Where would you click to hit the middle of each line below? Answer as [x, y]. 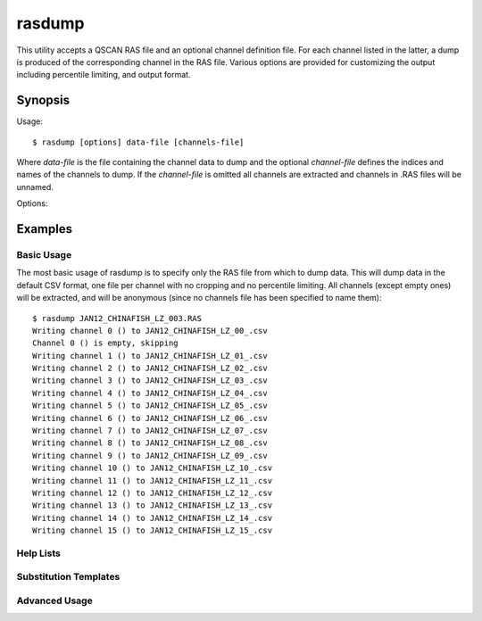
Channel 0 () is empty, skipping [105, 343]
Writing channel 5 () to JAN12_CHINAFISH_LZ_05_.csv [150, 406]
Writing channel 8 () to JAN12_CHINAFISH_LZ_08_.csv [150, 443]
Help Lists [39, 553]
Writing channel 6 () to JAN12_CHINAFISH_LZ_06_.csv [150, 418]
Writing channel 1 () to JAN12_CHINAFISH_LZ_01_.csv [150, 356]
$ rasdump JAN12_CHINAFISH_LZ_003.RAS [117, 318]
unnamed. [35, 186]
